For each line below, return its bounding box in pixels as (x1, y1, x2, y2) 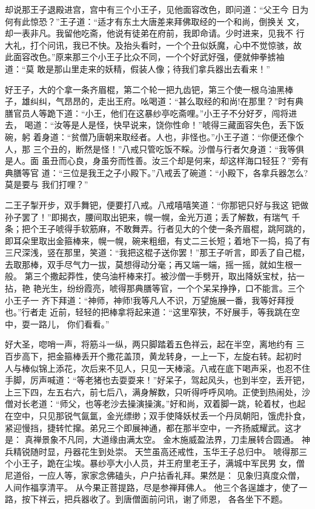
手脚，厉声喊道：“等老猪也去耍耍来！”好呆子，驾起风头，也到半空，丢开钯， (5, 374, 310, 386)
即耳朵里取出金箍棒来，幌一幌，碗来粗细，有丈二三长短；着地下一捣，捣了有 (5, 234, 310, 247)
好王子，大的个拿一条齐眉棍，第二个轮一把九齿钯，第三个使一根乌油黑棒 (5, 83, 293, 95)
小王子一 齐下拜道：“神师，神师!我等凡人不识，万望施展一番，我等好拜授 (5, 293, 294, 306)
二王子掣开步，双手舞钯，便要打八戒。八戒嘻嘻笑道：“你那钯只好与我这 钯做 (5, 198, 309, 211)
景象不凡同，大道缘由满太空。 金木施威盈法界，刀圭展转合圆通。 (41, 433, 299, 446)
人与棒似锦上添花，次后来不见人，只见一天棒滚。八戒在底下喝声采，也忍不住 (5, 361, 310, 374)
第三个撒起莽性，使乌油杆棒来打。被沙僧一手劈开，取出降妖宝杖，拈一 (24, 270, 305, 282)
